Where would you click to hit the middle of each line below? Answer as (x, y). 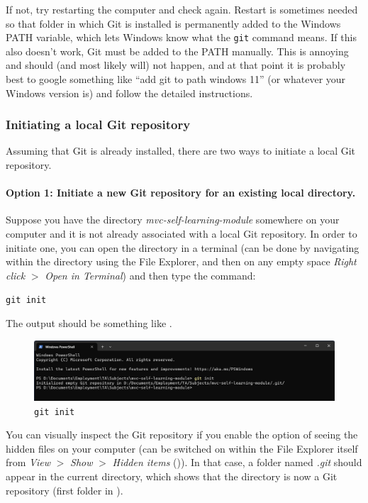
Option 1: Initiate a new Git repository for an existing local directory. (181, 193)
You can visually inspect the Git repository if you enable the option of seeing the (182, 435)
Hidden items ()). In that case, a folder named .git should (237, 462)
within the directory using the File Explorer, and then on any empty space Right (181, 261)
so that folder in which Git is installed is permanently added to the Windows (173, 23)
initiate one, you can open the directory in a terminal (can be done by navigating (183, 247)
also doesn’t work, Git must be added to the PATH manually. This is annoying (177, 51)
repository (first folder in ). (65, 490)
